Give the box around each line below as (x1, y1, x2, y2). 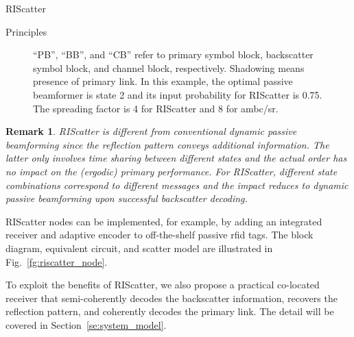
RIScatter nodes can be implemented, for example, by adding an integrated (5, 214, 322, 228)
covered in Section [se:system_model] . (5, 317, 167, 332)
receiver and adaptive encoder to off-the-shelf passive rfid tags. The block (5, 227, 314, 242)
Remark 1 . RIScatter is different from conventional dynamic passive (5, 124, 297, 138)
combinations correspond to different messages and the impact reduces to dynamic (5, 177, 349, 192)
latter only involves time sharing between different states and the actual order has (5, 151, 347, 165)
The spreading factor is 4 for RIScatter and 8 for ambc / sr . (33, 101, 279, 115)
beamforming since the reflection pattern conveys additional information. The (5, 137, 329, 151)
